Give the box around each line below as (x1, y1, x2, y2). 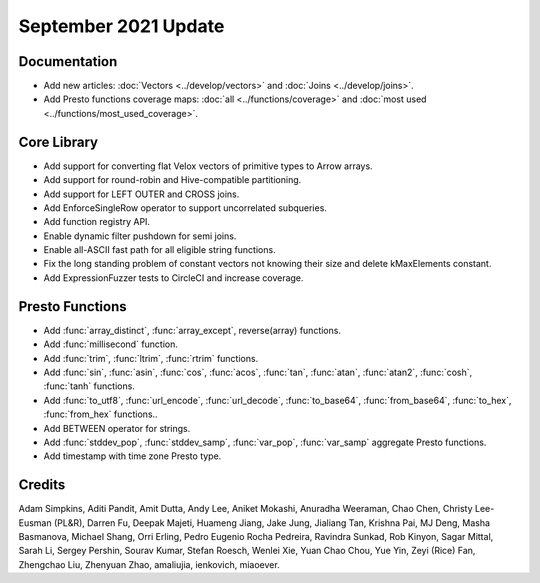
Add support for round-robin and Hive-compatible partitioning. (43, 174, 302, 186)
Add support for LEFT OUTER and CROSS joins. (43, 188, 240, 200)
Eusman (18, 516, 52, 529)
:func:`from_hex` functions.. (43, 408, 159, 420)
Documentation (18, 53, 118, 70)
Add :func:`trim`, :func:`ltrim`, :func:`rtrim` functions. (43, 352, 259, 364)
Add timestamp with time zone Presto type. (43, 450, 222, 462)
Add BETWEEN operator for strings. (43, 422, 191, 434)
